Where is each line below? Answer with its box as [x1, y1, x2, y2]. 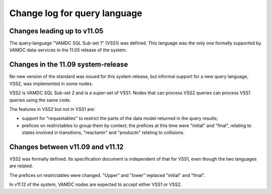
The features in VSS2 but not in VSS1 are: [9, 106, 95, 112]
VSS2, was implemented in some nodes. [9, 81, 93, 87]
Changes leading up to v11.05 [9, 27, 104, 35]
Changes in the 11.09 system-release [9, 60, 128, 69]
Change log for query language [9, 8, 143, 19]
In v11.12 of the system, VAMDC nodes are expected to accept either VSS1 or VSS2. [9, 181, 182, 187]
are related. [9, 163, 33, 169]
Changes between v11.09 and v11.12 [9, 143, 124, 151]
